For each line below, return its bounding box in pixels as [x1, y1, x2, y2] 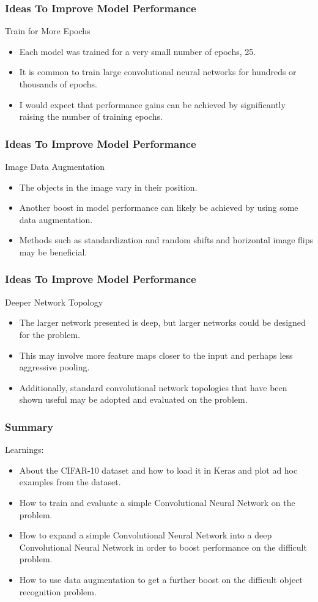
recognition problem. [19, 585, 97, 598]
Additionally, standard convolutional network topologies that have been [19, 381, 287, 394]
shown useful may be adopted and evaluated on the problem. [19, 393, 248, 406]
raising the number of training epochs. [19, 110, 163, 123]
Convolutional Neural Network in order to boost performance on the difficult [19, 540, 307, 553]
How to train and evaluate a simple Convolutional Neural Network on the [19, 496, 295, 508]
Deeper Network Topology [5, 295, 103, 308]
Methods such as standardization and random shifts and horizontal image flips [19, 233, 313, 246]
